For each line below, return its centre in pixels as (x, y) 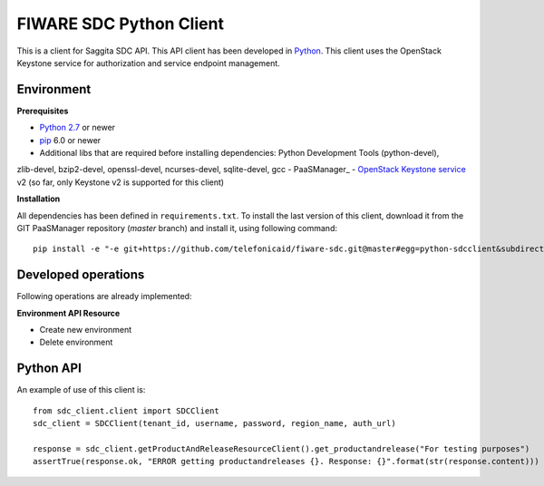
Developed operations (81, 275)
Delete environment (76, 342)
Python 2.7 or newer (78, 128)
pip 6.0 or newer (70, 140)
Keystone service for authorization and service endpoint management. (148, 63)
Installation (39, 199)
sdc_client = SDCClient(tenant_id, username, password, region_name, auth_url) (214, 423)
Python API (49, 369)
